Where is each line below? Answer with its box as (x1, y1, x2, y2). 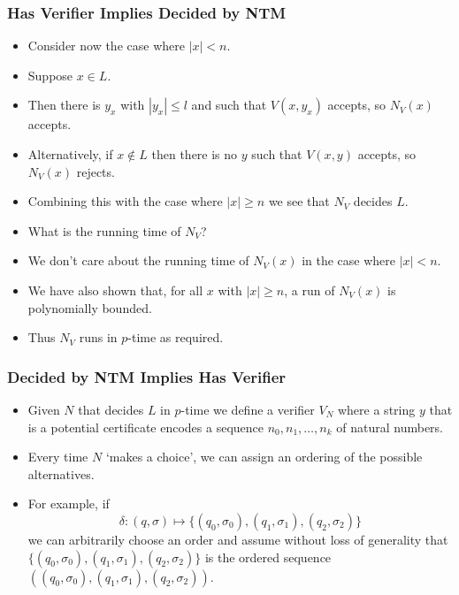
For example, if (27, 494, 110, 513)
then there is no (151, 145, 238, 163)
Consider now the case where (27, 36, 185, 55)
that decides (78, 400, 144, 418)
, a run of (284, 280, 335, 299)
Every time (27, 447, 88, 466)
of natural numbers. (336, 417, 443, 436)
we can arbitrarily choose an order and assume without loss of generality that (27, 530, 448, 548)
